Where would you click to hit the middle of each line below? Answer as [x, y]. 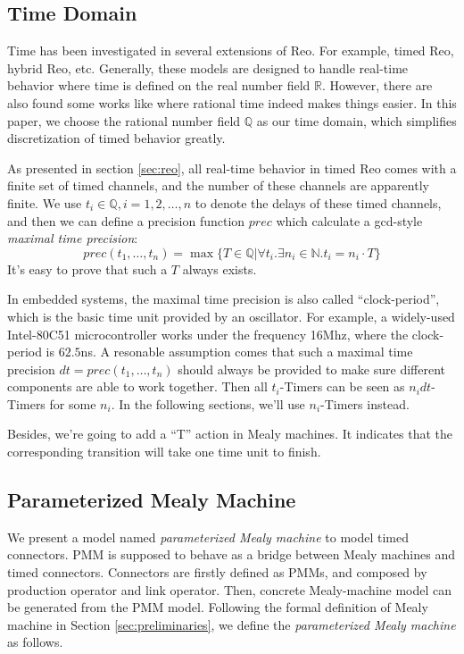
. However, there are [377, 85]
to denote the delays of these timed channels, [318, 202]
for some [73, 403]
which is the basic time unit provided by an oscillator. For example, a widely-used [231, 316]
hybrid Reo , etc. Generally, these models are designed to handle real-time [208, 67]
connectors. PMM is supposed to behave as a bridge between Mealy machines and [231, 554]
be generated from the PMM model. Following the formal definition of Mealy [218, 607]
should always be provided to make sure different [312, 369]
